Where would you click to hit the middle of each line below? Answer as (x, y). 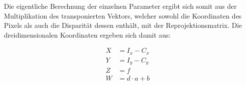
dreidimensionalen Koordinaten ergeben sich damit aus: (87, 34)
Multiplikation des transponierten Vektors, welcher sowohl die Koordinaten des (123, 15)
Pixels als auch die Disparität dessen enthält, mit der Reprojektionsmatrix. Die (123, 25)
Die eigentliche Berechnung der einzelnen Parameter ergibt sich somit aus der (120, 6)
